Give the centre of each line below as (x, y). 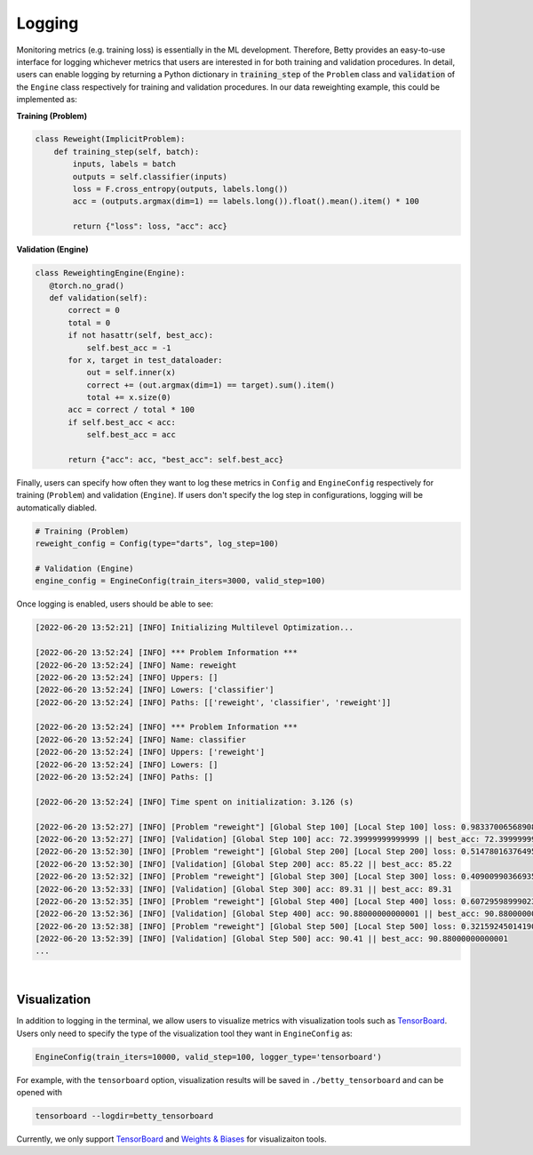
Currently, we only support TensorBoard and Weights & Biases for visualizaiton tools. (172, 1139)
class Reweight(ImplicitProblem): (110, 139)
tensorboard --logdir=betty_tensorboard (124, 1116)
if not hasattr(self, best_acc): (140, 335)
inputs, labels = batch (124, 164)
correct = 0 (94, 310)
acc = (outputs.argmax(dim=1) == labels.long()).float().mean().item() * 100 (246, 201)
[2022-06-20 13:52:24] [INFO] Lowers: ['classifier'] (155, 690)
